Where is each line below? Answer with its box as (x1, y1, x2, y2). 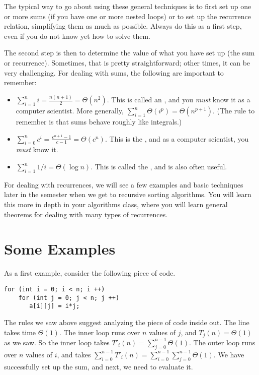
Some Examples (4, 238, 116, 259)
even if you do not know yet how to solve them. (4, 30, 150, 41)
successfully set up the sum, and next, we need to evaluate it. (4, 361, 193, 371)
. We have (213, 349, 244, 359)
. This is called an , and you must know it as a (107, 94, 250, 105)
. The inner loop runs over (59, 327, 140, 337)
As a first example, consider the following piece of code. (4, 268, 176, 278)
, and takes (57, 349, 91, 359)
